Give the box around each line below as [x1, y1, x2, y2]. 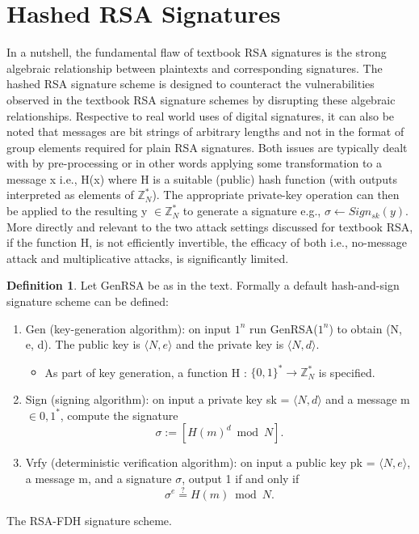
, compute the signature [60, 406, 178, 423]
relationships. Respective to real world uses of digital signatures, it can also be [6, 107, 395, 124]
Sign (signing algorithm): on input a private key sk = [25, 390, 290, 407]
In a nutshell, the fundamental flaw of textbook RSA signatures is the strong [6, 44, 387, 61]
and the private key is [176, 336, 284, 353]
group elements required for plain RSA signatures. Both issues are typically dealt [6, 138, 408, 155]
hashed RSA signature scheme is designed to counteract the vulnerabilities [6, 75, 375, 92]
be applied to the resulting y [6, 202, 148, 219]
